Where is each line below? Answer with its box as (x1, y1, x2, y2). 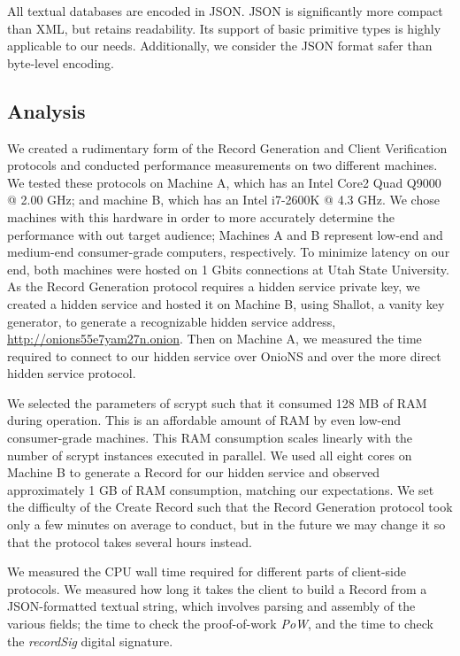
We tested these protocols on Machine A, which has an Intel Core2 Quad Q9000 (7, 173, 441, 191)
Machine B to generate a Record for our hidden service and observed (7, 463, 380, 482)
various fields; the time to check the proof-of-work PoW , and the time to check (7, 614, 433, 633)
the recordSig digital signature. (7, 631, 173, 650)
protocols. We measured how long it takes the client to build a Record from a (7, 579, 427, 598)
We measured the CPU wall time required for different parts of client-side (7, 562, 406, 581)
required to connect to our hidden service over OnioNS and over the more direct (7, 346, 441, 365)
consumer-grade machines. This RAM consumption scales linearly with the (7, 428, 413, 447)
